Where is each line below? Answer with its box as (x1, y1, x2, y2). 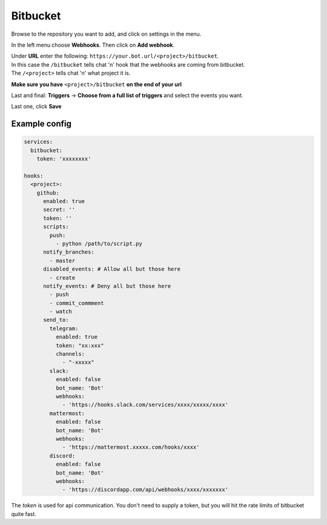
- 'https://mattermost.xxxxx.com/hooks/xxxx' (62, 444, 200, 451)
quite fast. (11, 510, 36, 518)
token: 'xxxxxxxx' (36, 155, 91, 162)
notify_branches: (43, 249, 95, 256)
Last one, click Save (11, 103, 62, 110)
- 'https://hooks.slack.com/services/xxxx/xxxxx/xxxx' (62, 401, 229, 409)
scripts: (43, 223, 69, 230)
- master (49, 257, 76, 264)
